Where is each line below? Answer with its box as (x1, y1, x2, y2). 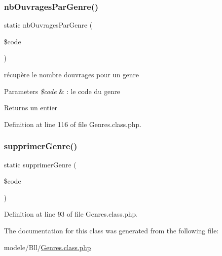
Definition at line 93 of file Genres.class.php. (4, 209, 138, 219)
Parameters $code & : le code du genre (4, 86, 120, 96)
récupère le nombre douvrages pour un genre (4, 69, 139, 79)
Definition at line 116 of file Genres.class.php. (4, 119, 142, 129)
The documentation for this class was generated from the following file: (4, 225, 219, 235)
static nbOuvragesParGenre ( (4, 20, 93, 30)
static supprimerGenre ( (4, 159, 76, 169)
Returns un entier (4, 102, 58, 113)
